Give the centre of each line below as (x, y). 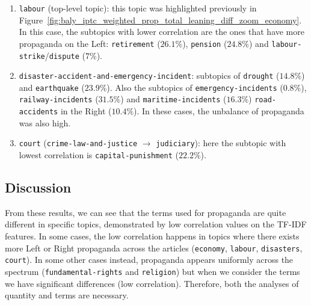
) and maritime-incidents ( (174, 99)
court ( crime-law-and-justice (78, 143)
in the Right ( (86, 111)
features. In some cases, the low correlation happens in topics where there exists (152, 236)
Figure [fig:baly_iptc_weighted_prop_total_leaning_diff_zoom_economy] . (160, 20)
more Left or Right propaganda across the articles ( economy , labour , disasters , (154, 248)
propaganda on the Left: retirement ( (90, 43)
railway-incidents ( (59, 99)
